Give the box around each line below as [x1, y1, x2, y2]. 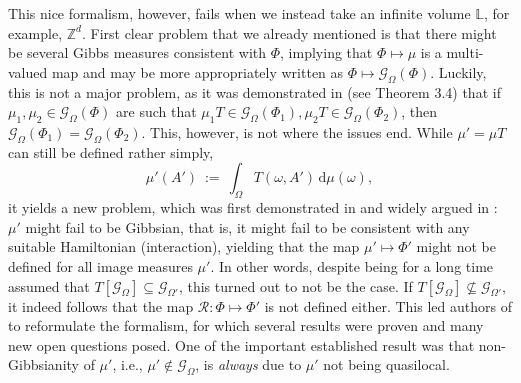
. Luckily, [430, 61, 487, 82]
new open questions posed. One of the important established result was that [8, 334, 475, 355]
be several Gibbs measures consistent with [8, 42, 267, 63]
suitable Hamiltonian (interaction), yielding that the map [8, 236, 360, 257]
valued [8, 61, 48, 82]
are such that [116, 101, 197, 122]
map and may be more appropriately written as [51, 61, 344, 82]
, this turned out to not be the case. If [178, 275, 413, 296]
